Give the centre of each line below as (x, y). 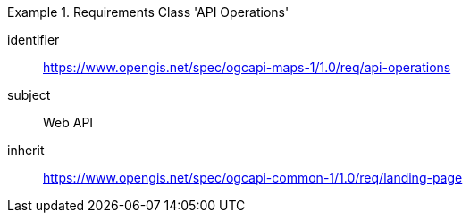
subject (29, 95)
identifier (34, 40)
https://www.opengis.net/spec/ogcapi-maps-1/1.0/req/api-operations (247, 67)
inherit (26, 150)
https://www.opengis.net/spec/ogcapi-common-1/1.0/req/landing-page (253, 178)
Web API (68, 122)
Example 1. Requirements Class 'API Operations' (148, 12)
